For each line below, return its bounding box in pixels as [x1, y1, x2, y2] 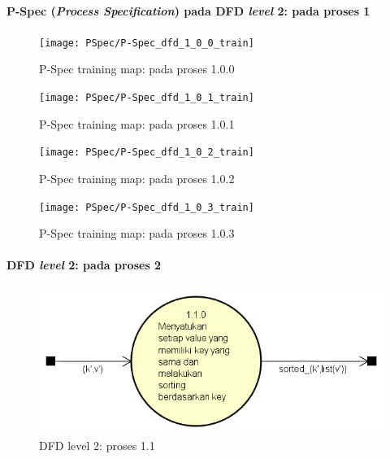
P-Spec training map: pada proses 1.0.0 [39, 60, 235, 77]
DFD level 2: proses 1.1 [39, 436, 155, 453]
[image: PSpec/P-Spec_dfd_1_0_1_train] [39, 92, 254, 104]
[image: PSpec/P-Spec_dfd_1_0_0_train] [39, 37, 254, 49]
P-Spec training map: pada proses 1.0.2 [39, 169, 235, 186]
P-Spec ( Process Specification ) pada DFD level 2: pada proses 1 [6, 2, 370, 19]
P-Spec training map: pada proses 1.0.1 [39, 115, 235, 132]
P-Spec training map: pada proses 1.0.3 [39, 225, 235, 242]
